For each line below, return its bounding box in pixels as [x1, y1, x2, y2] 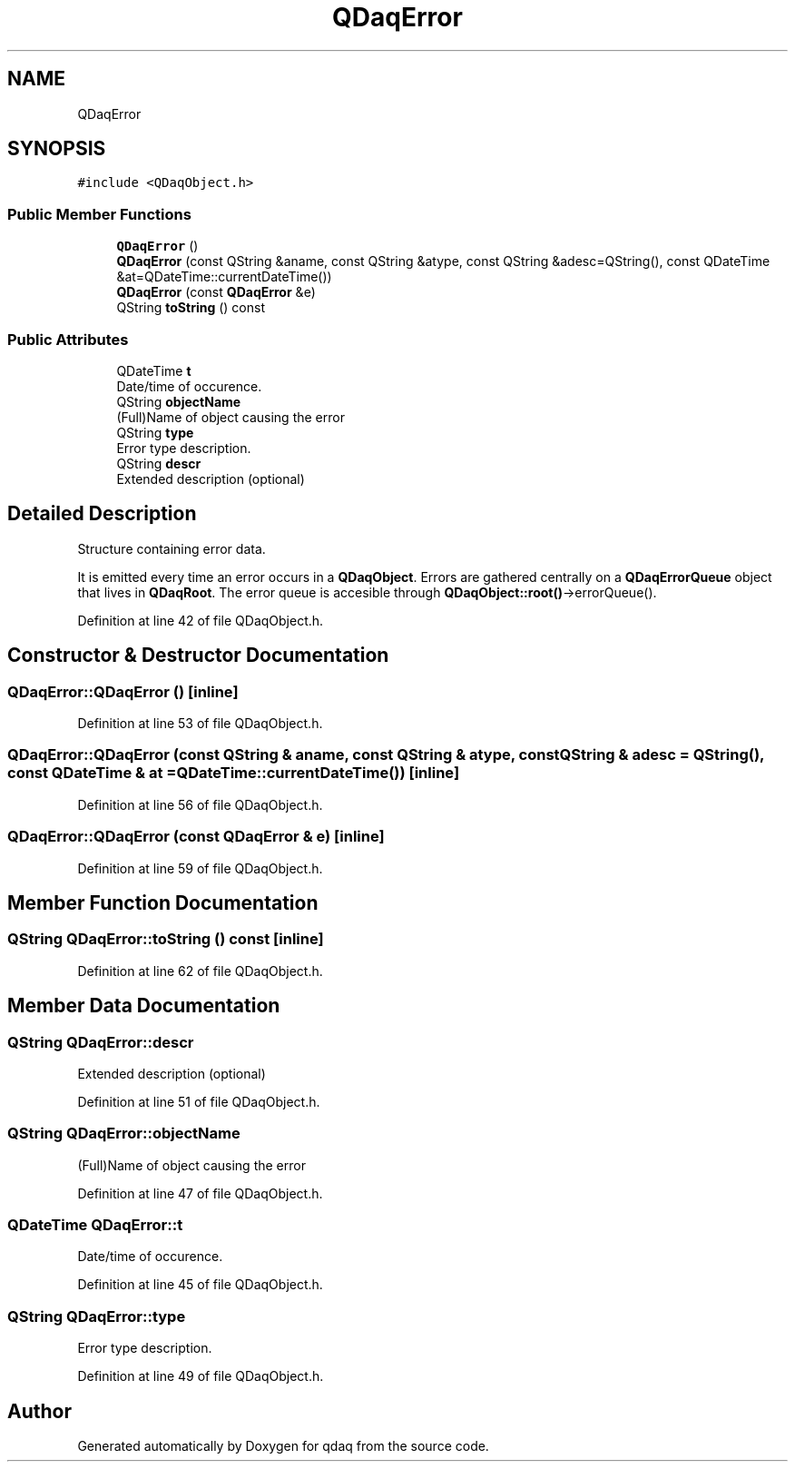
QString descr [116, 455, 201, 471]
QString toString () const [116, 300, 265, 316]
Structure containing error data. [77, 540, 266, 557]
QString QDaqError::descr [7, 1032, 194, 1051]
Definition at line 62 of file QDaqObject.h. [77, 962, 323, 979]
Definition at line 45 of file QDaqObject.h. [77, 1277, 323, 1293]
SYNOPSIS [7, 137, 106, 161]
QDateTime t [116, 362, 191, 379]
